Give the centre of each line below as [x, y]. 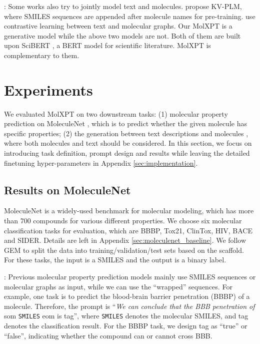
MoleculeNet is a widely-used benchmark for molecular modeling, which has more [129, 211]
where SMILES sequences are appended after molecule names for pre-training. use [130, 16]
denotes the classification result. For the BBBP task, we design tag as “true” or [126, 326]
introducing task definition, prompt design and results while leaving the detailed [127, 153]
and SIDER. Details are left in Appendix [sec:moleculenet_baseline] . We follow [125, 240]
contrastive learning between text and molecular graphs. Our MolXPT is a [118, 26]
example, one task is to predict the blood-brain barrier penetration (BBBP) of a [127, 296]
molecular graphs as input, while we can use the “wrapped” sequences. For [118, 286]
